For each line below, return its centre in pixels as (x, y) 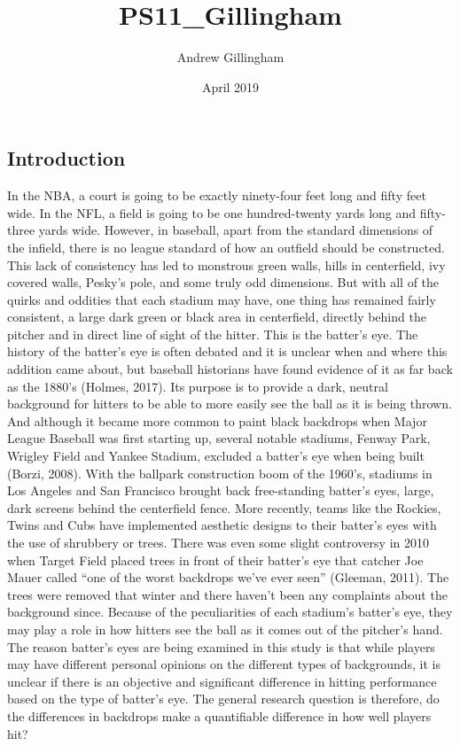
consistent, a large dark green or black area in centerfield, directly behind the (217, 317)
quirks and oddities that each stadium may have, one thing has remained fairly (222, 299)
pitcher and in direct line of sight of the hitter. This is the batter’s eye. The (213, 334)
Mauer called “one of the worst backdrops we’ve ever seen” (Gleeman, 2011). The (228, 577)
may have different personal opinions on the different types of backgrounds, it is (224, 664)
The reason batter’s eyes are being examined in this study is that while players (221, 646)
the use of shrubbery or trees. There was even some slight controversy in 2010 (218, 542)
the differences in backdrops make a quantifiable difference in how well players (219, 715)
